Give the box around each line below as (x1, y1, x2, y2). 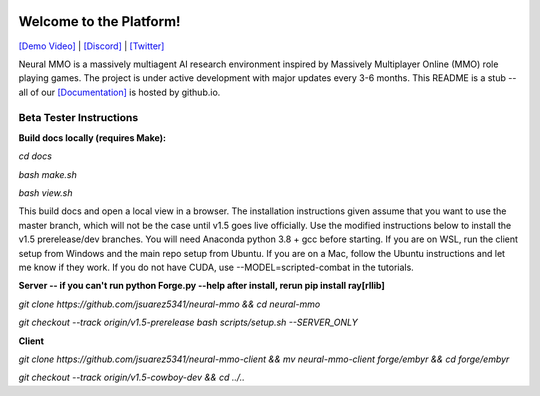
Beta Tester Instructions (18, 111, 139, 125)
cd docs (18, 150, 52, 162)
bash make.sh (18, 168, 77, 180)
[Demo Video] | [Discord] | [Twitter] (18, 40, 165, 52)
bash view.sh (18, 187, 73, 199)
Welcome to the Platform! (18, 13, 181, 30)
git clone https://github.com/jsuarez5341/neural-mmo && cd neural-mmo (18, 298, 321, 310)
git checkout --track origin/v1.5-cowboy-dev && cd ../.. (18, 371, 245, 384)
